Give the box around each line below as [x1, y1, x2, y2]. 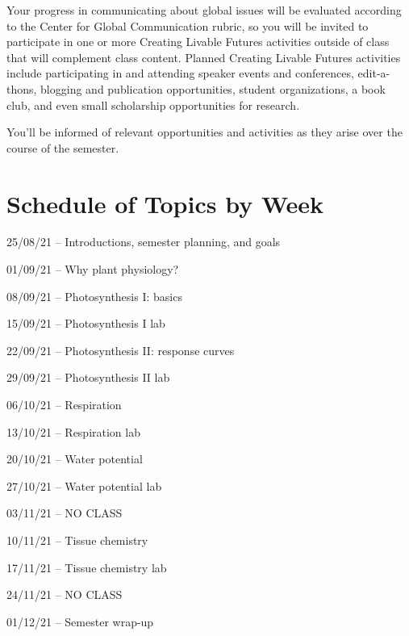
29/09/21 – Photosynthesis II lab [6, 369, 170, 386]
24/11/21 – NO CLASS [6, 586, 123, 603]
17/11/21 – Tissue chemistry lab [6, 559, 167, 575]
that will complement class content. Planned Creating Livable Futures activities [6, 48, 401, 65]
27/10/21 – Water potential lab [6, 477, 162, 494]
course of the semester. [6, 139, 119, 156]
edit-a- [357, 65, 390, 82]
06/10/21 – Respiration [6, 396, 122, 413]
